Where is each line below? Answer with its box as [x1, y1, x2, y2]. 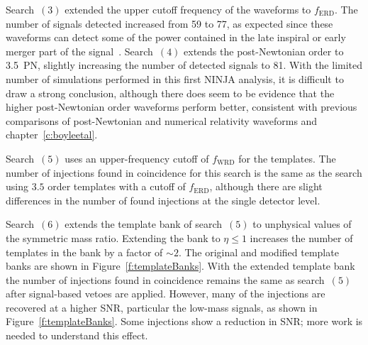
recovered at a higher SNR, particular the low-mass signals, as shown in [6, 300, 318, 314]
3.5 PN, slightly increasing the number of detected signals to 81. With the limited [6, 57, 363, 72]
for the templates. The [238, 150, 336, 165]
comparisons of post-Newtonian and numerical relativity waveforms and [6, 113, 318, 128]
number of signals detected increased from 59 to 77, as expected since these [6, 16, 333, 31]
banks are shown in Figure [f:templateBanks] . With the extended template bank [6, 258, 355, 273]
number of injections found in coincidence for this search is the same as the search [6, 165, 362, 180]
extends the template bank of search [65, 217, 223, 231]
